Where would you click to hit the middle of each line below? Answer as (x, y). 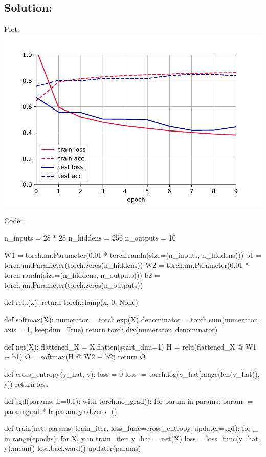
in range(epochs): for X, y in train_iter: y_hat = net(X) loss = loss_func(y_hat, (132, 438)
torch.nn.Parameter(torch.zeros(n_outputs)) (74, 285)
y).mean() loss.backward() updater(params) (73, 448)
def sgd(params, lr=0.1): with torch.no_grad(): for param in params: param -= (129, 401)
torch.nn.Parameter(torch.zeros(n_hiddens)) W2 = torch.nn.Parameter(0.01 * (127, 265)
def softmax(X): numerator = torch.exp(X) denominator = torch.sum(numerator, (132, 319)
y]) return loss (26, 384)
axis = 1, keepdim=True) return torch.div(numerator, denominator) (111, 329)
